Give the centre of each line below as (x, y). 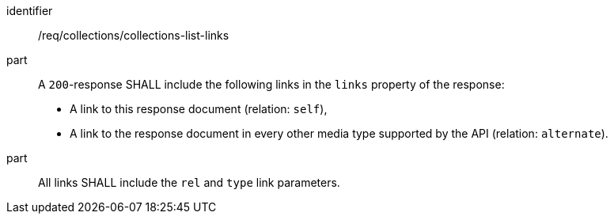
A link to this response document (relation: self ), (199, 109)
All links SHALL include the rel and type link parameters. (189, 182)
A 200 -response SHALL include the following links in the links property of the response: (271, 84)
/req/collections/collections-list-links (134, 35)
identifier (30, 11)
